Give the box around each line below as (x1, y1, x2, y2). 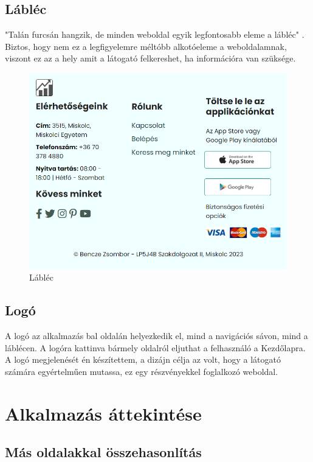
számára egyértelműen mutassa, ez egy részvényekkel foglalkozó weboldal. (5, 365, 278, 377)
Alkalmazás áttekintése (5, 401, 202, 425)
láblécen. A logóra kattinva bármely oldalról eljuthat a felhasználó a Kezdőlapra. (5, 341, 306, 354)
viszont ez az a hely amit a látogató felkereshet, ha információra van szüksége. (5, 52, 296, 65)
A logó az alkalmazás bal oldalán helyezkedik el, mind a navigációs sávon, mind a (5, 329, 308, 341)
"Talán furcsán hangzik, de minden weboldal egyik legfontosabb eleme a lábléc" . (5, 28, 304, 41)
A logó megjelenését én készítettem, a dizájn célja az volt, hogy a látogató (5, 353, 281, 366)
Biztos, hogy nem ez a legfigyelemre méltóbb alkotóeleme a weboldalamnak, (5, 40, 287, 52)
